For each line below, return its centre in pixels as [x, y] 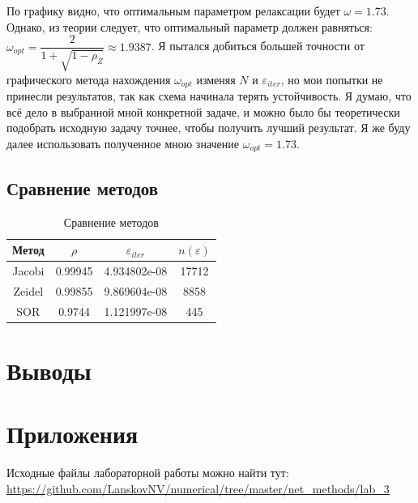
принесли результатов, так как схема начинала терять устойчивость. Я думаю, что [209, 96]
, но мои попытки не [332, 79]
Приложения [73, 434]
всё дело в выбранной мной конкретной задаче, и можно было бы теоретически [203, 111]
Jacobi [28, 270]
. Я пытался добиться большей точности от [258, 46]
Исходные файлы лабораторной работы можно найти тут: [148, 473]
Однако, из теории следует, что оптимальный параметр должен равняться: [190, 26]
